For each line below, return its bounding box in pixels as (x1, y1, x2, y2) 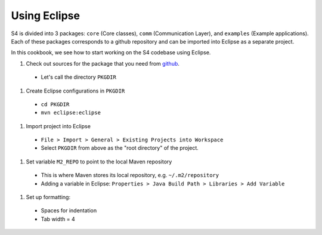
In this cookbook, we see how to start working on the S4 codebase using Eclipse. (11, 49, 211, 56)
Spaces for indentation (41, 207, 97, 214)
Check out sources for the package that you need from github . (26, 60, 180, 67)
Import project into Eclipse (26, 122, 91, 129)
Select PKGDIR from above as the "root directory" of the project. (41, 144, 199, 151)
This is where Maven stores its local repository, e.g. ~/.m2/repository (41, 172, 219, 179)
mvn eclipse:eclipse (41, 109, 101, 116)
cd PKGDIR (41, 101, 70, 107)
